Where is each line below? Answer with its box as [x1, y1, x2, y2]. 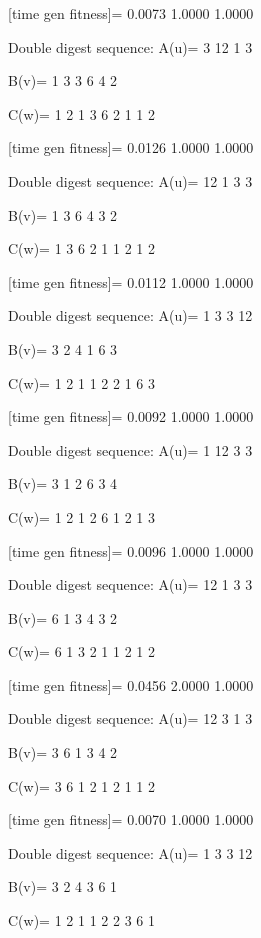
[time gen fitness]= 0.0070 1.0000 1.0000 [8, 809, 254, 830]
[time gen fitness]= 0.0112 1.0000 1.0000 [8, 271, 254, 292]
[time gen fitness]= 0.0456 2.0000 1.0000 [8, 674, 254, 695]
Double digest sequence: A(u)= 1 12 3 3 [8, 439, 253, 460]
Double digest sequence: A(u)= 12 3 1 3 [8, 708, 253, 729]
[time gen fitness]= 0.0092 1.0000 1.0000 [8, 406, 254, 427]
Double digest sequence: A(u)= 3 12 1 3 [8, 36, 253, 57]
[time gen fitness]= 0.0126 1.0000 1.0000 [8, 137, 254, 158]
